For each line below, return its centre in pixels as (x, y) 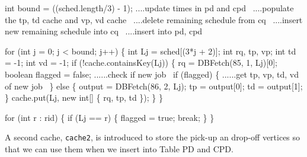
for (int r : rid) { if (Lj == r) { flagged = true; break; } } (110, 117)
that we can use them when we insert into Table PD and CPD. (119, 149)
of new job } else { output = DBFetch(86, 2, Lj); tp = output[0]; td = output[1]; (154, 86)
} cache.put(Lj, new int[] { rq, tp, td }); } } (84, 97)
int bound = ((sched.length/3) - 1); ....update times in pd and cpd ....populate (149, 8)
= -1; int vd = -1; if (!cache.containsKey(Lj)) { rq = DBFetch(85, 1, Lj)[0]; (141, 63)
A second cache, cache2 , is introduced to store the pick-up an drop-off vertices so (153, 137)
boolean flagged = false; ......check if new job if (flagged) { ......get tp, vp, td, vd (152, 74)
